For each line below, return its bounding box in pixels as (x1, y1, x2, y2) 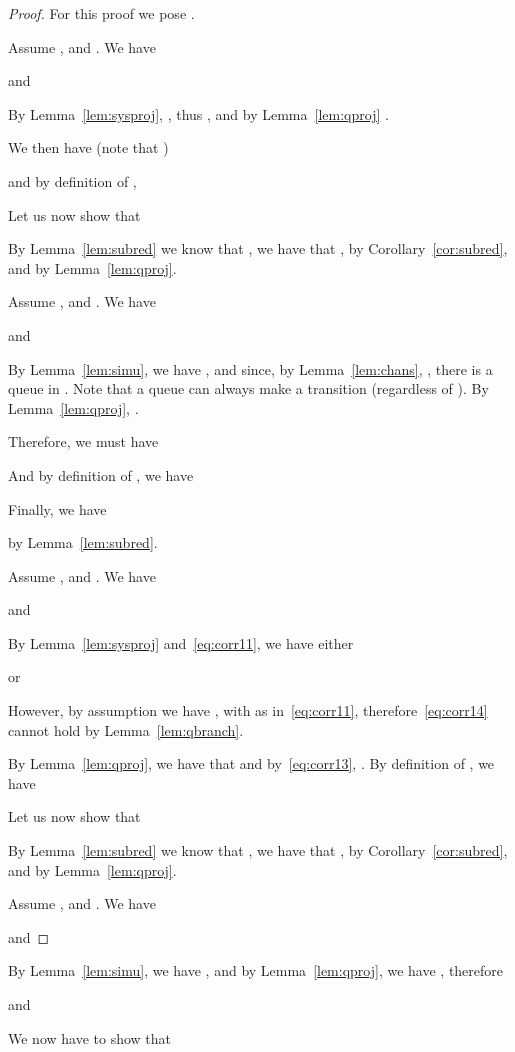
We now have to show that (8, 1027, 172, 1048)
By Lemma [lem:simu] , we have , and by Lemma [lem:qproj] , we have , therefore (8, 960, 504, 981)
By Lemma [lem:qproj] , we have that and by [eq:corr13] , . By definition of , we (8, 753, 495, 774)
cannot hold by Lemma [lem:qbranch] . (8, 719, 244, 740)
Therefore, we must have (8, 431, 159, 452)
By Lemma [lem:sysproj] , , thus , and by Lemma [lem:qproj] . (8, 103, 389, 124)
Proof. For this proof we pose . (8, 3, 195, 23)
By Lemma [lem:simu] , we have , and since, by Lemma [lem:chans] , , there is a (8, 358, 493, 379)
